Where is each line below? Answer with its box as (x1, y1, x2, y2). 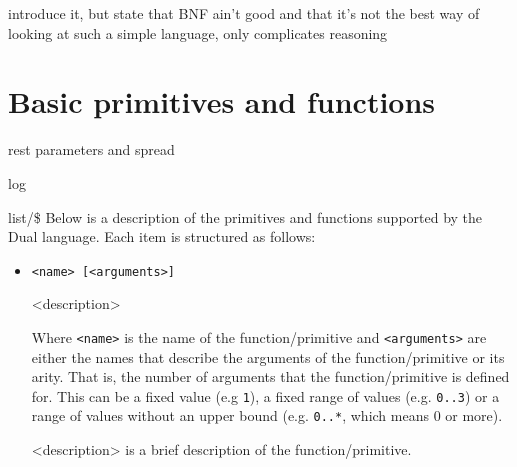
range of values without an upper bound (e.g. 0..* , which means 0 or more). (31, 405, 503, 426)
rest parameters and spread (8, 139, 175, 160)
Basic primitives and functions (8, 81, 436, 122)
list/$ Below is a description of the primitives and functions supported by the (8, 206, 483, 227)
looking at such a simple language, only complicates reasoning (8, 22, 388, 43)
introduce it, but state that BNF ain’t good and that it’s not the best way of (8, 3, 480, 23)
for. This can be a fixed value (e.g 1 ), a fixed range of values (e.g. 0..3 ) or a (31, 385, 500, 406)
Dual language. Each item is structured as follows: (8, 226, 316, 247)
